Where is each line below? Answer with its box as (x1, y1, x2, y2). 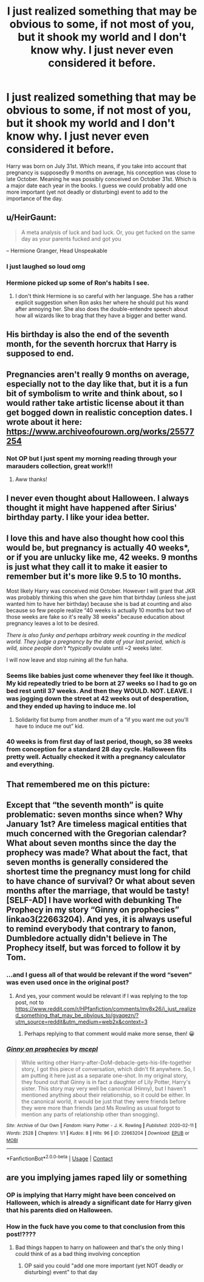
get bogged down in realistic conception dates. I (6, 407, 192, 418)
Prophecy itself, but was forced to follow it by (6, 943, 181, 953)
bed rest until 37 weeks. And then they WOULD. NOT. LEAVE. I (6, 687, 192, 696)
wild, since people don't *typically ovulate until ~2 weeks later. (6, 644, 163, 652)
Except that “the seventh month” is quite (6, 800, 164, 810)
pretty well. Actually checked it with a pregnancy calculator (6, 753, 186, 761)
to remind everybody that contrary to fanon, (6, 924, 177, 934)
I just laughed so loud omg (6, 262, 86, 271)
